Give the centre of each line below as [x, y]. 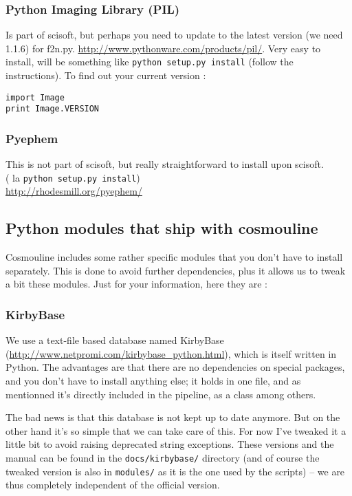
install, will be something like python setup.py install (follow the [150, 62]
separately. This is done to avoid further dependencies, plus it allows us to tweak [176, 270]
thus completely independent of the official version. [113, 485]
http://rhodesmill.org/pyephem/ [74, 191]
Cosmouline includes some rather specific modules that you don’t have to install [174, 257]
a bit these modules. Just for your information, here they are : [136, 284]
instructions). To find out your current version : [106, 75]
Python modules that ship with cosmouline [162, 228]
